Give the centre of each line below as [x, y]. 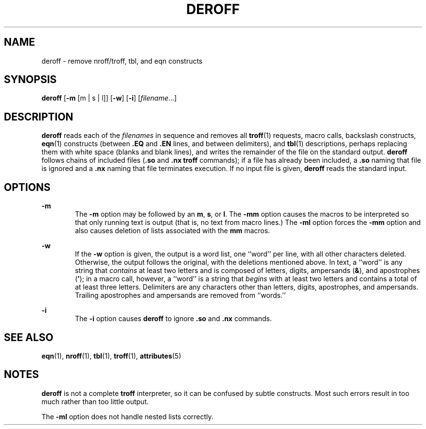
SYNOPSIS [30, 80]
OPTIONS [27, 187]
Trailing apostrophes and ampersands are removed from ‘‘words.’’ [180, 295]
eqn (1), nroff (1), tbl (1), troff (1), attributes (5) [111, 356]
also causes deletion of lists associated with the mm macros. [173, 231]
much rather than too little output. [95, 401]
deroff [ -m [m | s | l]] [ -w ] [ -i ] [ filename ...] [109, 98]
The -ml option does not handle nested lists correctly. [127, 416]
